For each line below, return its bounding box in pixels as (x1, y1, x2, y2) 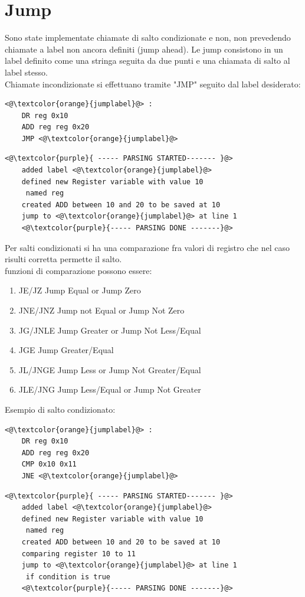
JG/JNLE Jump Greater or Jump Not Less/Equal (18, 324, 201, 336)
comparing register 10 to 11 (21, 549, 136, 558)
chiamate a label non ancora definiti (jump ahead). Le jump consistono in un (5, 43, 283, 55)
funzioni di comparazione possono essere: (5, 264, 152, 276)
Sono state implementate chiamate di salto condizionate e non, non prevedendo (5, 31, 291, 44)
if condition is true (25, 572, 110, 581)
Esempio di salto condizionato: (5, 403, 116, 415)
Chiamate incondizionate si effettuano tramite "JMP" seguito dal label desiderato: (5, 77, 301, 90)
